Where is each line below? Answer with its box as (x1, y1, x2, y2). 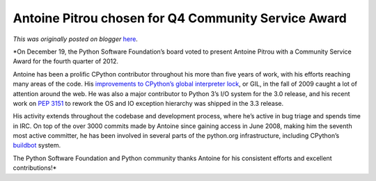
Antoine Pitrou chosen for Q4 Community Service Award (13, 10, 347, 26)
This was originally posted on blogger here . (13, 35, 139, 43)
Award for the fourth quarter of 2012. (13, 57, 118, 65)
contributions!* (13, 164, 57, 172)
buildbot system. (13, 141, 61, 150)
